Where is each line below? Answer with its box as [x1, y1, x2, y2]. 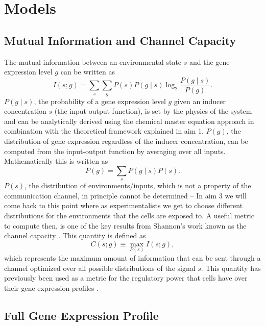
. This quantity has [201, 262, 261, 273]
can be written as [60, 66, 115, 77]
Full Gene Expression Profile [4, 307, 159, 323]
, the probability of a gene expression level [34, 95, 166, 106]
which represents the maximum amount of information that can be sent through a [4, 252, 261, 263]
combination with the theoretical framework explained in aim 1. [4, 126, 204, 136]
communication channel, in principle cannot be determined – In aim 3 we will [4, 190, 247, 200]
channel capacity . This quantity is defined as [4, 230, 146, 241]
